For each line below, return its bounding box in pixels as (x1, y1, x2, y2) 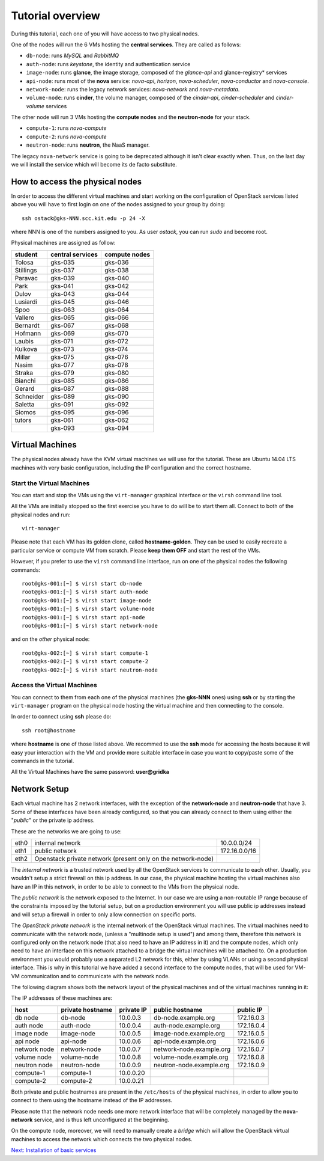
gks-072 (104, 337, 128, 345)
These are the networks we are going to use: (11, 827, 122, 835)
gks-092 (104, 400, 129, 408)
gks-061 (50, 415, 74, 424)
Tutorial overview (11, 9, 100, 22)
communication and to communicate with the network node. (21, 972, 170, 979)
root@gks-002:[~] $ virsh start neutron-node (22, 666, 158, 673)
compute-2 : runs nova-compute (26, 133, 107, 140)
